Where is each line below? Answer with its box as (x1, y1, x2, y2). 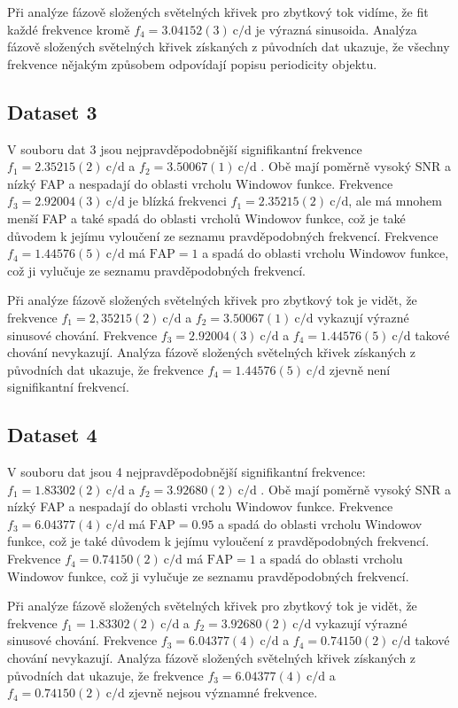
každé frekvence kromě (7, 19, 130, 38)
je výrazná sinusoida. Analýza (255, 19, 417, 38)
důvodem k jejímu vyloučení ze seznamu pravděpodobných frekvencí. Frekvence (7, 226, 439, 245)
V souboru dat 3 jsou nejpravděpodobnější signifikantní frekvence (7, 139, 362, 158)
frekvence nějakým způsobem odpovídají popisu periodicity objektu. (7, 54, 377, 73)
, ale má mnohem (348, 191, 442, 210)
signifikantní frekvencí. (7, 377, 129, 396)
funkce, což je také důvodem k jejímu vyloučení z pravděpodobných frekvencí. (7, 532, 430, 550)
